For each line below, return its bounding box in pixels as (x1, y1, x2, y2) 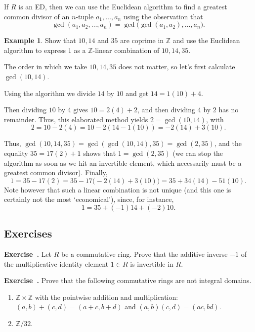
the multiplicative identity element (4, 258, 109, 269)
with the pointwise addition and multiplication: (35, 291, 178, 302)
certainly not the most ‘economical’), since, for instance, (4, 194, 174, 204)
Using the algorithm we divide (4, 88, 95, 98)
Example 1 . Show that (4, 35, 76, 46)
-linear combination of (92, 45, 160, 55)
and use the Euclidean (172, 35, 240, 46)
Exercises (4, 226, 52, 241)
